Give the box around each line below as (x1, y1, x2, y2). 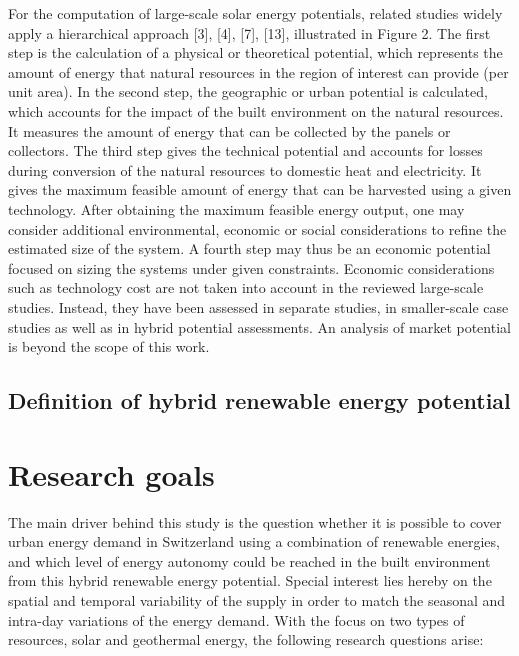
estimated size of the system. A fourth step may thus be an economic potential (8, 238, 491, 259)
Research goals (8, 453, 215, 494)
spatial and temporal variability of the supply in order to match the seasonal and (8, 589, 506, 610)
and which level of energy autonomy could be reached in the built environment (8, 550, 491, 571)
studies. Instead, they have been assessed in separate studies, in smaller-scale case (8, 296, 509, 317)
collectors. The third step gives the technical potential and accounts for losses (8, 140, 483, 161)
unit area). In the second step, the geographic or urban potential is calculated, (8, 81, 488, 102)
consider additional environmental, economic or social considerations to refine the (8, 218, 507, 239)
